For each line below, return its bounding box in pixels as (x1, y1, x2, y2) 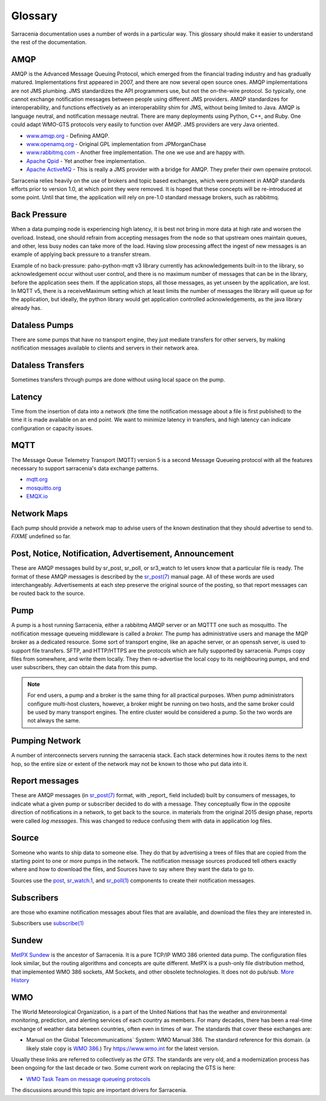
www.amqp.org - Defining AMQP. (26, 132, 110, 139)
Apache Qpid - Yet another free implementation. (26, 157, 146, 164)
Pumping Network (11, 736, 81, 746)
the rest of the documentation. (11, 38, 87, 45)
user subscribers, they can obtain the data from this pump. (11, 664, 158, 671)
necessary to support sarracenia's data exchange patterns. (11, 464, 159, 472)
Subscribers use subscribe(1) (11, 920, 85, 927)
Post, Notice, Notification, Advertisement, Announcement (11, 548, 234, 559)
